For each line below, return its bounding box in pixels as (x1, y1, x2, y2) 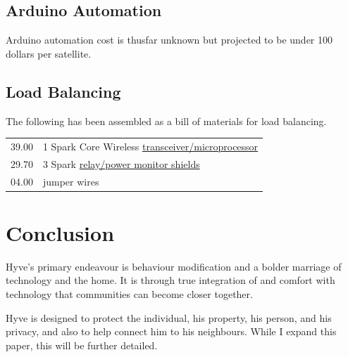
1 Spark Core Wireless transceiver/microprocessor (42, 138, 259, 153)
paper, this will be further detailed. (6, 337, 158, 352)
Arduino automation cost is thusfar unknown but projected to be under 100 (6, 32, 333, 47)
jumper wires (42, 174, 99, 188)
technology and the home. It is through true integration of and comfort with (6, 273, 335, 287)
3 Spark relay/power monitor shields (42, 156, 200, 171)
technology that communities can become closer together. (6, 287, 253, 301)
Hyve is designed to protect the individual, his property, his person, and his (6, 310, 332, 325)
